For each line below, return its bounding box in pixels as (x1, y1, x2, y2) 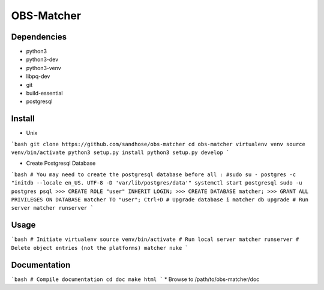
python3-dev (26, 56, 59, 63)
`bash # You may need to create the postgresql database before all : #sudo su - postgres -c (11, 171, 296, 178)
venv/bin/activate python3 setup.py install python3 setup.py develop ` (11, 149, 230, 156)
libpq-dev (26, 72, 50, 80)
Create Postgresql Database (26, 159, 96, 167)
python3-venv (26, 64, 61, 71)
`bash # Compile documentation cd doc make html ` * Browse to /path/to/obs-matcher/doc (11, 276, 260, 283)
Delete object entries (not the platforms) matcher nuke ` (11, 244, 189, 251)
